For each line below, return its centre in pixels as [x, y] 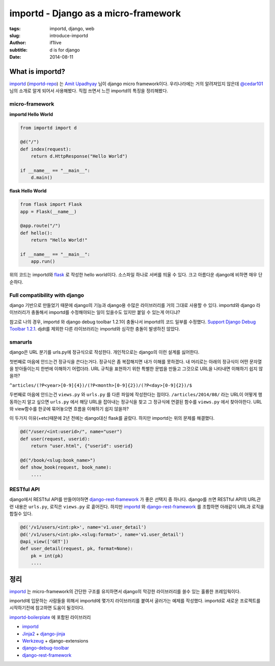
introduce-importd [69, 35]
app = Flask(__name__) [48, 211]
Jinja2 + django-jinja [44, 634]
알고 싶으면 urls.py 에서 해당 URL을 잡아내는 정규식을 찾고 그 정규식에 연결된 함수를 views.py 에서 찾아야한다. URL [145, 402]
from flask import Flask [51, 204]
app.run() [43, 262]
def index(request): [46, 149]
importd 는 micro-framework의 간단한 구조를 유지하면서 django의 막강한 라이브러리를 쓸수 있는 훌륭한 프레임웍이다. [125, 591]
